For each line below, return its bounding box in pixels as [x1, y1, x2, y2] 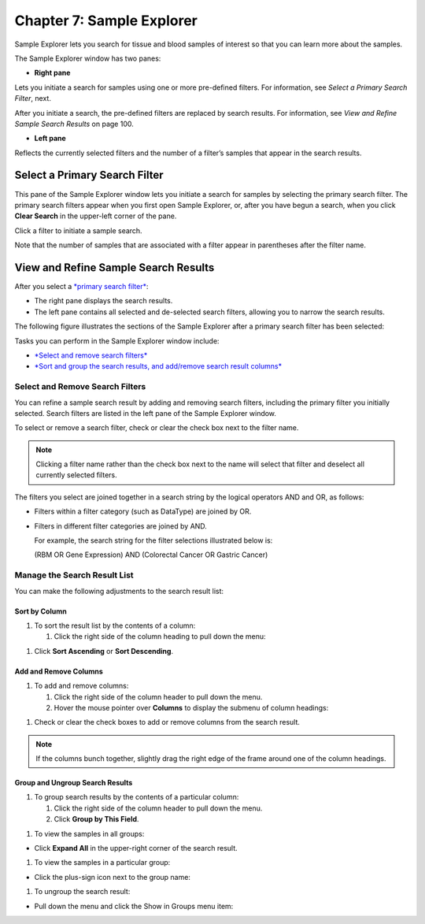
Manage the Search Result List [14, 570, 134, 581]
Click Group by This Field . [54, 815, 139, 824]
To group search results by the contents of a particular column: [34, 792, 239, 802]
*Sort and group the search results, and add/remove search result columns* [34, 362, 283, 371]
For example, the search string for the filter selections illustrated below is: [34, 536, 273, 545]
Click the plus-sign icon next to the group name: [34, 872, 190, 881]
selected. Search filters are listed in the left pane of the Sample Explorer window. [14, 408, 277, 417]
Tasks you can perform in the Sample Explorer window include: [14, 336, 220, 346]
